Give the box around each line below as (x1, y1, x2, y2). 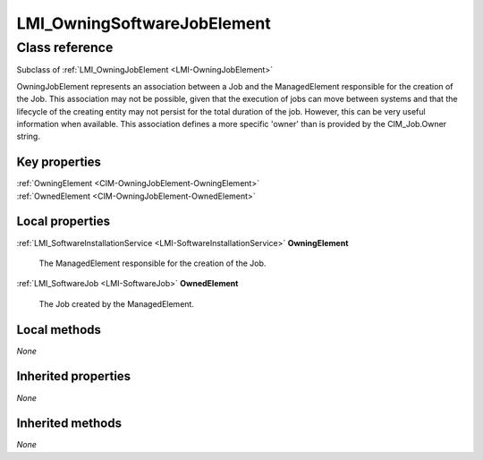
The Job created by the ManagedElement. (38, 298, 194, 309)
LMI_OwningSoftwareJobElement (16, 13, 272, 33)
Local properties (16, 214, 111, 229)
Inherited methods (16, 416, 123, 431)
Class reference (16, 39, 114, 55)
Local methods (16, 322, 102, 337)
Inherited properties (16, 369, 131, 384)
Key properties (16, 155, 102, 170)
